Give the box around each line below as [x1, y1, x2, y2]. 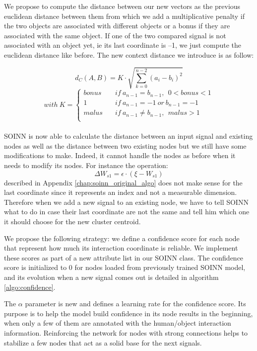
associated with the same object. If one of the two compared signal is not [4, 30, 226, 40]
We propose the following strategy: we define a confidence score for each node [4, 233, 240, 243]
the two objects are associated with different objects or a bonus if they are [4, 20, 230, 31]
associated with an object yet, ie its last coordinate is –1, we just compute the [4, 40, 242, 50]
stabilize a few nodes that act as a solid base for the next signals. [4, 337, 202, 348]
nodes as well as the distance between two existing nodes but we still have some [4, 140, 247, 151]
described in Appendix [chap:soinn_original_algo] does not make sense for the [4, 177, 243, 187]
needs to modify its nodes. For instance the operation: [4, 160, 168, 171]
